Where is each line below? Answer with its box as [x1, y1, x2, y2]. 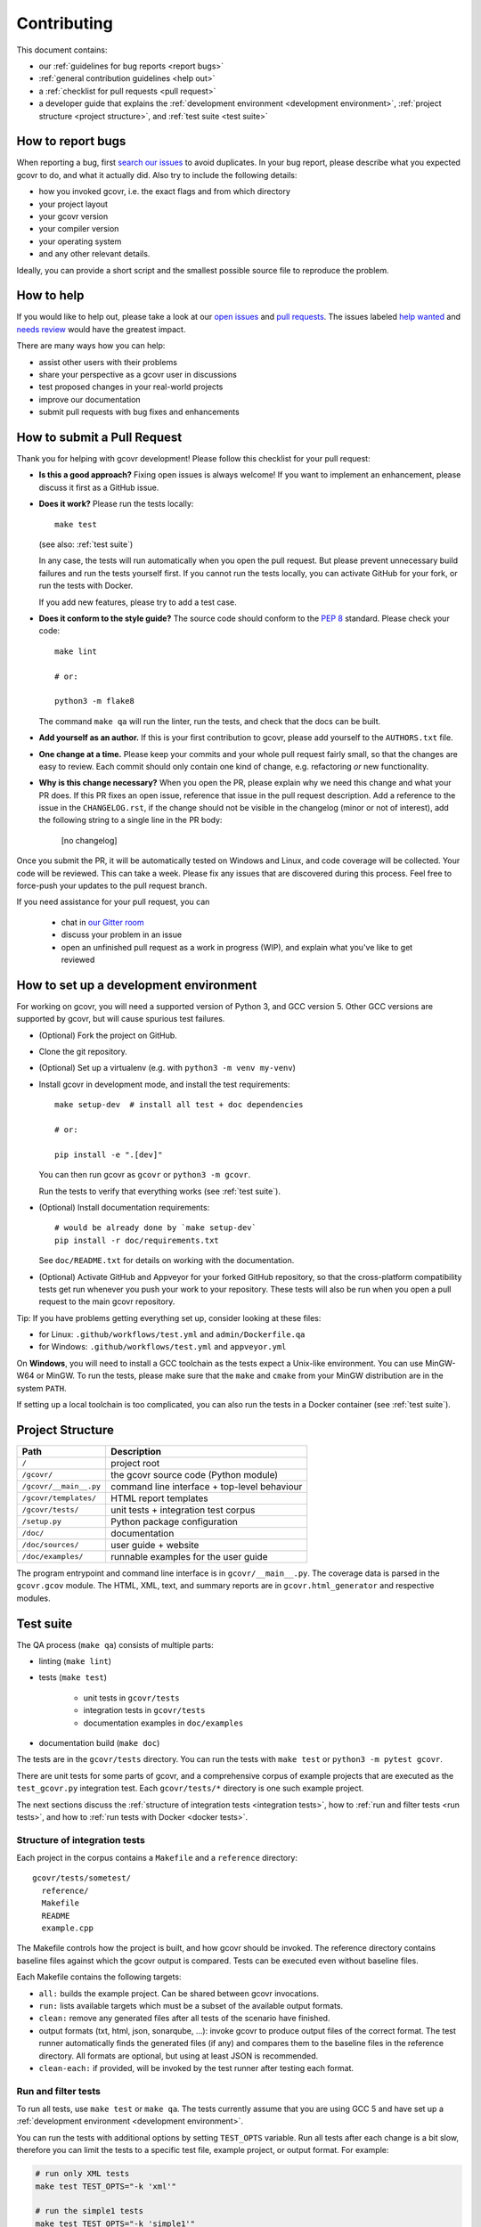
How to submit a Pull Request [16, 429, 183, 445]
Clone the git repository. [38, 1047, 128, 1057]
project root [110, 1456, 160, 1469]
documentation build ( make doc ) [38, 1737, 160, 1748]
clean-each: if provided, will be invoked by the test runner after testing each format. [38, 2062, 355, 2073]
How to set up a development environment [16, 977, 257, 992]
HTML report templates [110, 1492, 208, 1505]
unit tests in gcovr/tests [83, 1693, 180, 1703]
